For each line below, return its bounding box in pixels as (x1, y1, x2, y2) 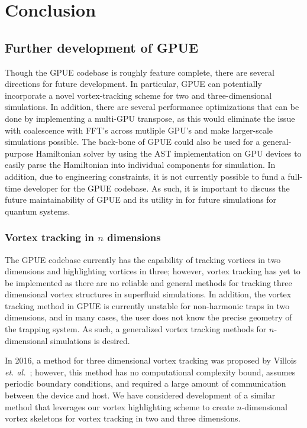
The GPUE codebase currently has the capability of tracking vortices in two (5, 253, 281, 265)
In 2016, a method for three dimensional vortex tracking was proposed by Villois (5, 354, 297, 367)
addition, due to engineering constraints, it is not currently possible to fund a (5, 170, 285, 182)
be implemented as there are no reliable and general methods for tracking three (5, 276, 292, 288)
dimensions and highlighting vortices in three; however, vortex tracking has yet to (5, 265, 300, 277)
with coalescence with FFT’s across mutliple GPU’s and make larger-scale (5, 124, 273, 136)
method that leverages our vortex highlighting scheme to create (5, 400, 234, 413)
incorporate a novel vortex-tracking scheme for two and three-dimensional (5, 89, 272, 101)
